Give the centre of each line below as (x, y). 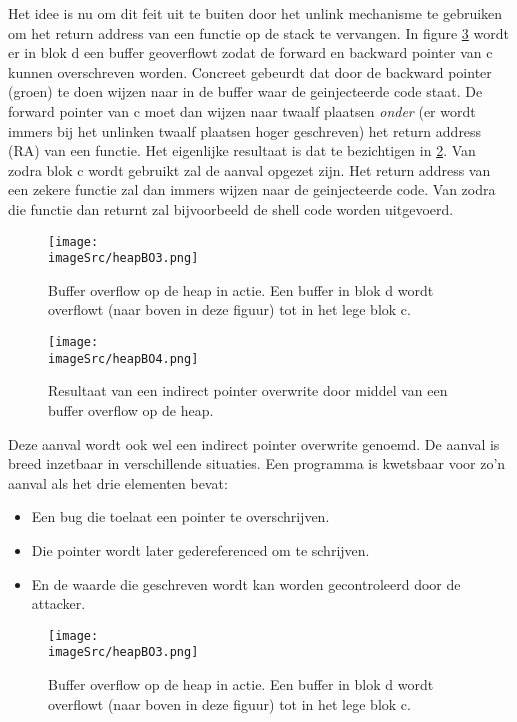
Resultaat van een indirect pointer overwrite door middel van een (248, 390)
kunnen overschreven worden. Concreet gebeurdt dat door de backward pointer (250, 71)
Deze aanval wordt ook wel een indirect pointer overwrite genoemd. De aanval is (254, 443)
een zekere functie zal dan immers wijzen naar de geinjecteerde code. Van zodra (252, 189)
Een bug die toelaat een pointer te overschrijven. (180, 516)
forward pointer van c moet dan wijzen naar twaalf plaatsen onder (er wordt (242, 110)
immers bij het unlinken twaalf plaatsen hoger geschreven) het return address (245, 130)
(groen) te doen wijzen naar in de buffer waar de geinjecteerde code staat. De (245, 91)
